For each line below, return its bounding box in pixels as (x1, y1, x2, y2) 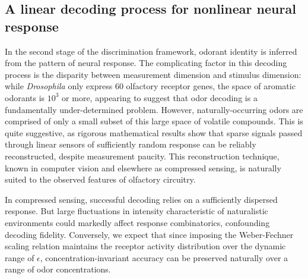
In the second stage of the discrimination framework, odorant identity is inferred (5, 45, 297, 57)
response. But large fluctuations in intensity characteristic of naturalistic (5, 205, 268, 217)
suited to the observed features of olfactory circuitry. (5, 173, 196, 186)
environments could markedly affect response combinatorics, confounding (5, 216, 270, 228)
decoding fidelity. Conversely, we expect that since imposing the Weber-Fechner (5, 228, 294, 240)
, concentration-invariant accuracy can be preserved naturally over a (40, 251, 288, 264)
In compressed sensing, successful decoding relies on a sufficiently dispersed (5, 193, 278, 205)
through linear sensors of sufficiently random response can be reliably (5, 138, 256, 151)
